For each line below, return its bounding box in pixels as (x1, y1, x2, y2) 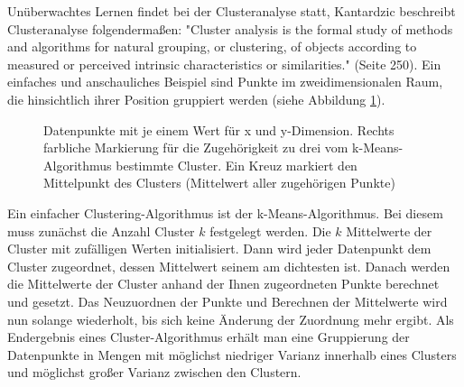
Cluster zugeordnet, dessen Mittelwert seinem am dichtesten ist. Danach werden (7, 256, 450, 275)
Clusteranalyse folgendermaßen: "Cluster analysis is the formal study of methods (7, 19, 453, 38)
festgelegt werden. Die (209, 221, 331, 240)
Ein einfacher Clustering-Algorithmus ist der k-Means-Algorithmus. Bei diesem (7, 203, 443, 222)
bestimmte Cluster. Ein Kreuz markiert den (116, 155, 357, 174)
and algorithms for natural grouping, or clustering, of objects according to (7, 37, 417, 56)
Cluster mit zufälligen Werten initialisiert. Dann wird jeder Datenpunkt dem (7, 239, 432, 258)
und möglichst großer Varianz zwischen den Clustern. (7, 363, 302, 382)
